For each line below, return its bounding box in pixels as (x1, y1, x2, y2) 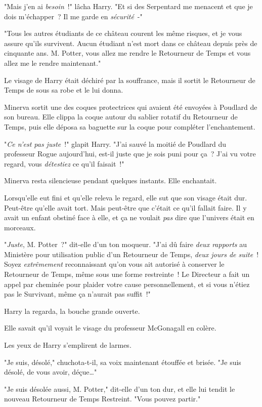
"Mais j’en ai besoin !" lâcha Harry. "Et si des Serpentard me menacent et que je (4, 1, 253, 11)
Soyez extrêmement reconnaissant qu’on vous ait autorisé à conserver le (4, 259, 225, 269)
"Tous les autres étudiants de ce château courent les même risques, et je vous (4, 28, 242, 38)
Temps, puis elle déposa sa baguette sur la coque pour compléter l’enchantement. (4, 121, 255, 132)
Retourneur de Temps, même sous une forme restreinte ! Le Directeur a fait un (4, 269, 250, 279)
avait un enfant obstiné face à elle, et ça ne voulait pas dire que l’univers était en (4, 212, 254, 223)
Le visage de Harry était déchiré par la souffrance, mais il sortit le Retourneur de (4, 74, 255, 85)
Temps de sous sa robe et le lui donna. (4, 85, 123, 95)
